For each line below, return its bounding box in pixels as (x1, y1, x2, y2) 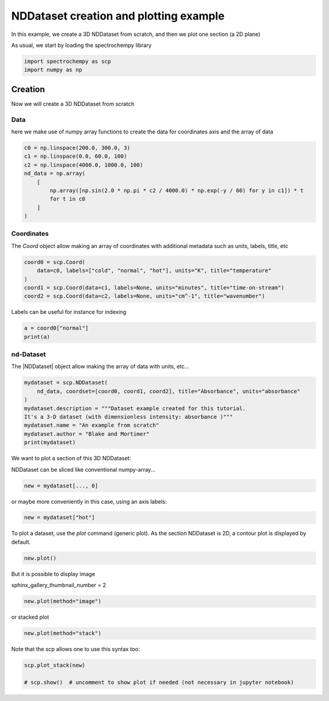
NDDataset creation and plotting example (11, 9, 225, 23)
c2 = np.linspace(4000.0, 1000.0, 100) (24, 162, 143, 168)
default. (11, 538, 31, 546)
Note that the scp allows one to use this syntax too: (11, 646, 140, 653)
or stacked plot (11, 613, 49, 621)
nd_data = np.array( (24, 170, 85, 177)
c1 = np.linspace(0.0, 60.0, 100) (24, 153, 127, 160)
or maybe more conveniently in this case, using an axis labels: (11, 497, 167, 505)
